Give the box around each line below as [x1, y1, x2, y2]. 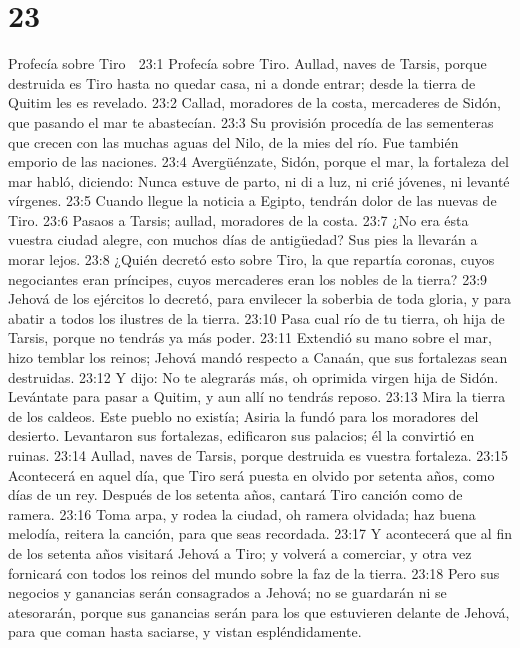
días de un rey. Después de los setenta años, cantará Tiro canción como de [8, 484, 463, 505]
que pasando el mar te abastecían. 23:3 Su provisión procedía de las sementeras [8, 111, 494, 132]
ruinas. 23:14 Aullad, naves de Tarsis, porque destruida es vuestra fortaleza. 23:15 [8, 445, 509, 465]
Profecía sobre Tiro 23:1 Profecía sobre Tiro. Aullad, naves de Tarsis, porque [8, 53, 487, 74]
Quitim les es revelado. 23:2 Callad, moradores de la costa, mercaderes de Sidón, [8, 92, 501, 113]
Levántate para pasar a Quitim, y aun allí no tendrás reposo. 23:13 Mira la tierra [8, 386, 506, 407]
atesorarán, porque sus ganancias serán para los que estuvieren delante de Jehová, [8, 601, 510, 622]
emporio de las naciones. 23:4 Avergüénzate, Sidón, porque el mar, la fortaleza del [8, 151, 509, 172]
